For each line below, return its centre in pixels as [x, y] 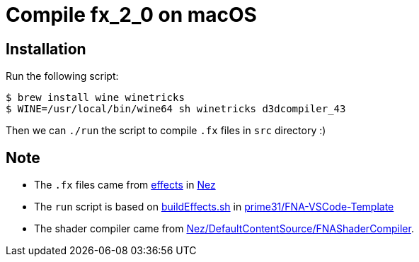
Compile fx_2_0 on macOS [131, 15]
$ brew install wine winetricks [95, 98]
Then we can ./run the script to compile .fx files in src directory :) [166, 131]
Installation [46, 49]
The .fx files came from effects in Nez [125, 185]
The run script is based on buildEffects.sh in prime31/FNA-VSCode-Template [214, 207]
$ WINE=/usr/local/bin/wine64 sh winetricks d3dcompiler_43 [176, 109]
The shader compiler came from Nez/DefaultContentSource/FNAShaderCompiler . [224, 229]
